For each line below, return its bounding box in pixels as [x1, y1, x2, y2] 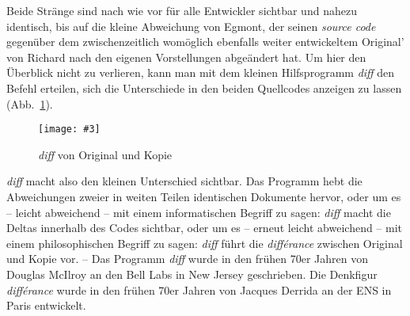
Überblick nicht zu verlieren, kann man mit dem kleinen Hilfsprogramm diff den [6, 64, 395, 81]
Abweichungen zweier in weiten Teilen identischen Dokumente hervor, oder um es [6, 188, 401, 204]
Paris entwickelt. [6, 297, 86, 314]
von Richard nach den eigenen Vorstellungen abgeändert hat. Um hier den [6, 48, 366, 65]
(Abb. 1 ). [6, 95, 53, 112]
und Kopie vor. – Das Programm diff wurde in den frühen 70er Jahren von [6, 250, 368, 267]
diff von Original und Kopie [38, 146, 173, 162]
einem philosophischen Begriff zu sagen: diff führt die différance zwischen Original [6, 234, 403, 251]
